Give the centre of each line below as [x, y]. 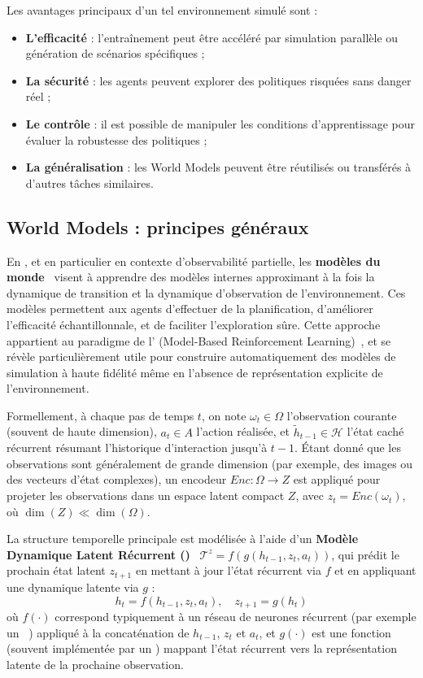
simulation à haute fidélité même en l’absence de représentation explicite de [195, 372]
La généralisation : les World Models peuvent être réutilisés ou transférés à [218, 167]
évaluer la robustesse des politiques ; [116, 139]
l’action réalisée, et [243, 431]
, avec [310, 495]
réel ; [38, 96]
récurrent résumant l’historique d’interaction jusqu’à [137, 448]
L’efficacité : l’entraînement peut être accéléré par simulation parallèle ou [212, 37]
